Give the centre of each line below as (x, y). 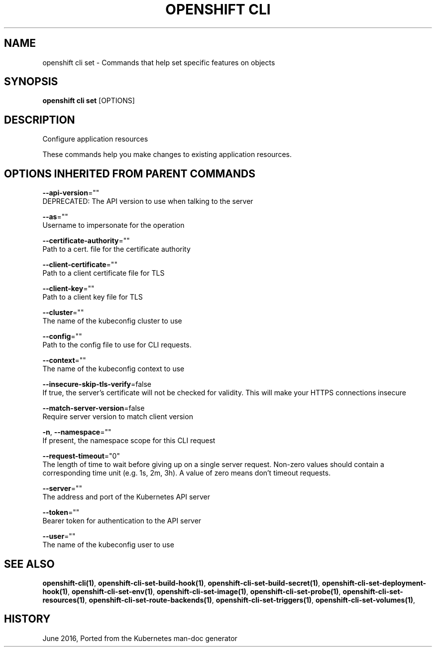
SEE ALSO (29, 564)
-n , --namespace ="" (77, 432)
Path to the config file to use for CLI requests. (117, 345)
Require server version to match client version (118, 417)
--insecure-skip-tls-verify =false (97, 384)
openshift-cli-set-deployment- (374, 583)
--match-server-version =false (94, 408)
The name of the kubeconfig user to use (108, 545)
